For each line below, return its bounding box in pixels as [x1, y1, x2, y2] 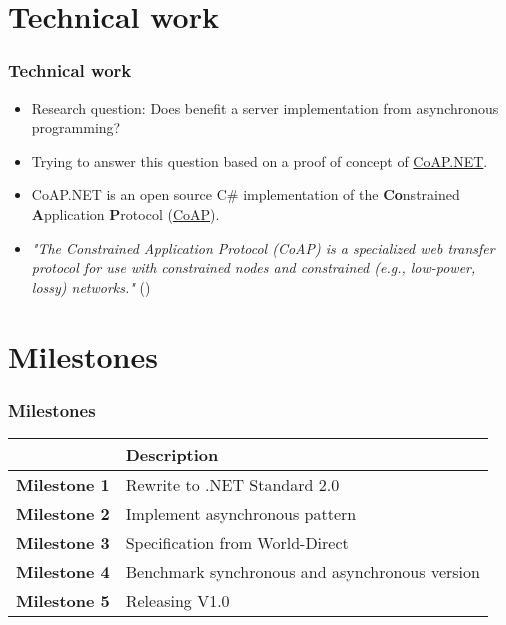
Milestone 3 [16, 530, 110, 554]
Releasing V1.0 [125, 588, 230, 612]
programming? [31, 117, 121, 138]
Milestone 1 [16, 472, 110, 496]
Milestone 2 [16, 501, 110, 525]
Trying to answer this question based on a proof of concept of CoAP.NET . [31, 150, 488, 171]
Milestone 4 [16, 559, 110, 583]
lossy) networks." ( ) [31, 276, 151, 297]
